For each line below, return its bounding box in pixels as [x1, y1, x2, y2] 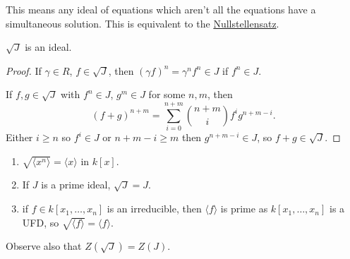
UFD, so [22, 215, 59, 229]
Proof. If [6, 63, 42, 78]
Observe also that [6, 239, 82, 253]
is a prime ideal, [41, 177, 111, 192]
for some [148, 87, 186, 102]
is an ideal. [25, 40, 72, 54]
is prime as [220, 201, 268, 216]
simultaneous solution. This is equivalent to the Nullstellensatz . [6, 16, 279, 30]
